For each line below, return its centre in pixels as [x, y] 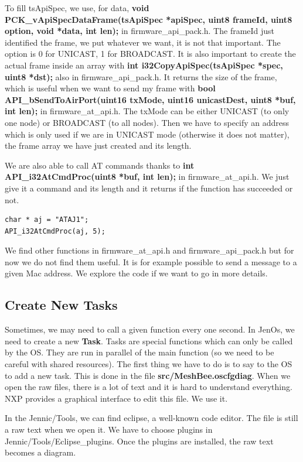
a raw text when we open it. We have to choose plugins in [109, 430]
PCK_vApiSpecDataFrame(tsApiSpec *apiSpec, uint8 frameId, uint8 [149, 19]
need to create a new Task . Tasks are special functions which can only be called [149, 340]
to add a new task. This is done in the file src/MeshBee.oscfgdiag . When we [148, 375]
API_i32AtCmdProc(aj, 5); [55, 231]
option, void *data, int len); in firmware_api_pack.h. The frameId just [140, 31]
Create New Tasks [61, 305]
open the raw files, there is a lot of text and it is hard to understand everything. [149, 387]
